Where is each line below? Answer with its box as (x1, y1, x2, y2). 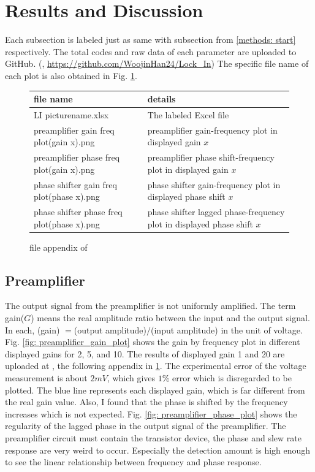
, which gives (107, 371, 156, 384)
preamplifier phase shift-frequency (147, 151, 275, 164)
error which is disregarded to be (172, 371, 292, 384)
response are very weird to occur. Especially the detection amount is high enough (5, 443, 311, 456)
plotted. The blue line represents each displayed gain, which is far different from (5, 383, 305, 396)
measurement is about (5, 371, 88, 384)
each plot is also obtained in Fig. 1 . (5, 69, 137, 82)
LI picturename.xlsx (34, 108, 109, 121)
